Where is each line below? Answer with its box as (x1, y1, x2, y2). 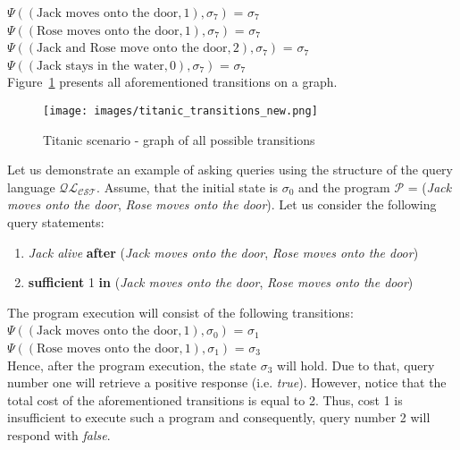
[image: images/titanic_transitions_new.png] (43, 104, 318, 117)
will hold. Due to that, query (277, 355, 435, 374)
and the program (298, 177, 390, 196)
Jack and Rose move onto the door (37, 42, 228, 55)
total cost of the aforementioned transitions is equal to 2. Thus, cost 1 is (7, 390, 403, 409)
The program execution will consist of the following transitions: (7, 302, 354, 321)
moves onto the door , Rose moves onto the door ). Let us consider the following (7, 195, 437, 214)
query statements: (7, 213, 105, 231)
